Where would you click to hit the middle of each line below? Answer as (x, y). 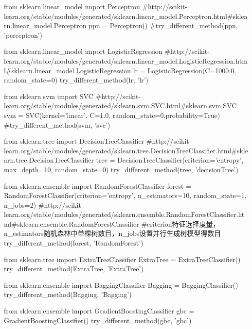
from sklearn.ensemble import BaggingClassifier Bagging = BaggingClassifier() (121, 285)
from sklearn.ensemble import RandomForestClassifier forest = (98, 186)
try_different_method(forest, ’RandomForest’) (74, 243)
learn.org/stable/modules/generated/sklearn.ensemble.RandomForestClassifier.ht (124, 214)
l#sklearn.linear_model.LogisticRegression (67, 70)
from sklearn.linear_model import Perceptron (72, 6)
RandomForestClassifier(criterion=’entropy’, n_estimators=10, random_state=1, (125, 195)
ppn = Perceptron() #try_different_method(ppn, (163, 25)
